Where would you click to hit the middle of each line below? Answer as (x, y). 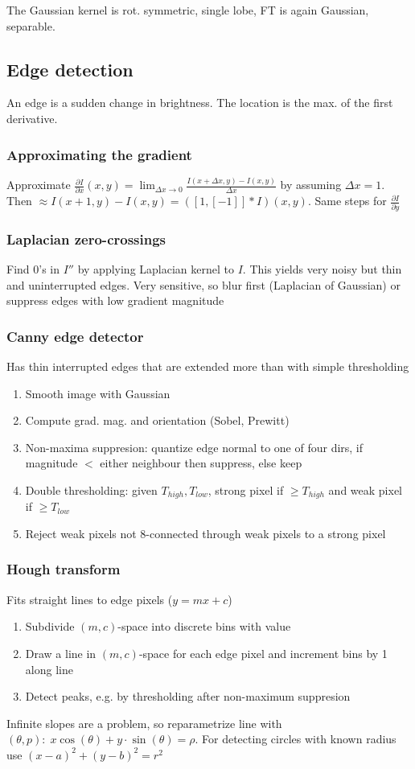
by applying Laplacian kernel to (156, 268)
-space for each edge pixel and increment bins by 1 (263, 653)
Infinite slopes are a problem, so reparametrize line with (144, 723)
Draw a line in (61, 653)
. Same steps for (347, 201)
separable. (31, 25)
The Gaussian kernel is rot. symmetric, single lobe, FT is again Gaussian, (188, 10)
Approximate (39, 185)
